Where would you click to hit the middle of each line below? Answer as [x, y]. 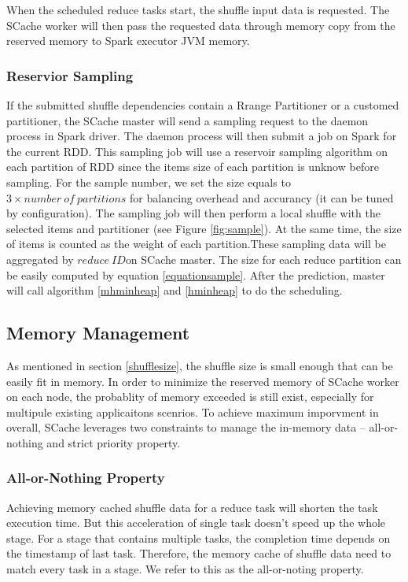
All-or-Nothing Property [86, 478]
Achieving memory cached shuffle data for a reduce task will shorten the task [192, 507]
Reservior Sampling [70, 75]
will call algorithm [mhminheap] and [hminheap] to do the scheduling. [175, 290]
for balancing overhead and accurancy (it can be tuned [262, 197]
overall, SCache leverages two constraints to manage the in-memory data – [186, 427]
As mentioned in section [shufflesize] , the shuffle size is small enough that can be [200, 365]
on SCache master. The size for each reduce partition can [263, 259]
